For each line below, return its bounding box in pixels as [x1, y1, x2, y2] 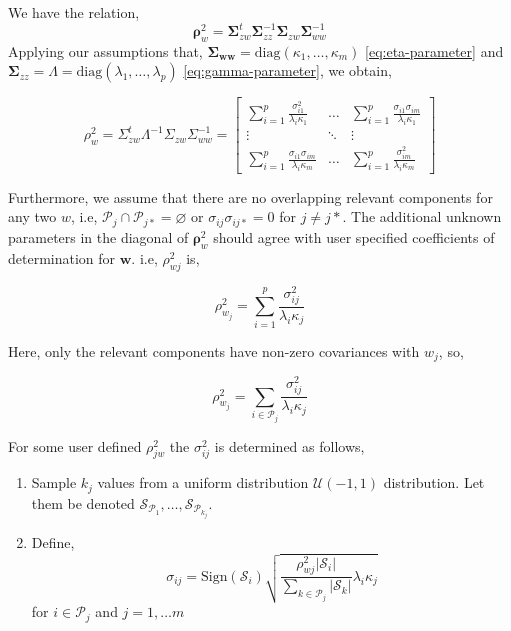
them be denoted [31, 492, 135, 513]
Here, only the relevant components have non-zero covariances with [8, 340, 420, 361]
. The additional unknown [342, 206, 502, 227]
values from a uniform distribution [97, 472, 309, 493]
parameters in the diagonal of [8, 226, 189, 247]
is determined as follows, [214, 435, 365, 456]
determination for [8, 247, 116, 268]
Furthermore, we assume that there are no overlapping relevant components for [8, 186, 493, 207]
